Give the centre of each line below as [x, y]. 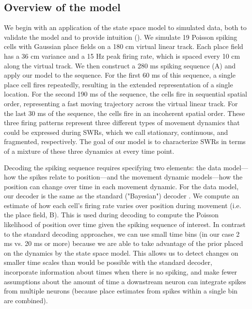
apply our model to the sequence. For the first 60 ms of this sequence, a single [120, 75]
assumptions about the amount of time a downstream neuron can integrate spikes [125, 281]
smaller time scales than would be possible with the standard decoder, [108, 262]
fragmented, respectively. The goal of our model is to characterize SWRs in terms [125, 141]
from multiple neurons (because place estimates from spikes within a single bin [121, 291]
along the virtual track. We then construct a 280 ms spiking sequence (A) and [120, 65]
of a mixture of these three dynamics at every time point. [89, 151]
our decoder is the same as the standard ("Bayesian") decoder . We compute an [122, 196]
